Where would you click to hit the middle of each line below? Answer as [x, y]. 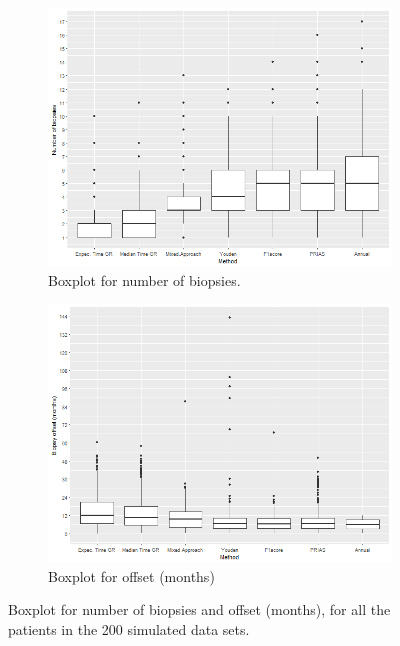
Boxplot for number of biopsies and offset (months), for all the [199, 609]
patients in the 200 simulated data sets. [129, 628]
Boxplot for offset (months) [131, 575]
